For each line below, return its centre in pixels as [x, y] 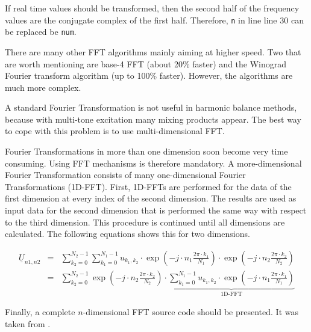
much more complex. [43, 87]
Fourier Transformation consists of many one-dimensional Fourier [125, 175]
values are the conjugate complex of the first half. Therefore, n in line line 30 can [154, 20]
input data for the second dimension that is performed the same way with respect [156, 210]
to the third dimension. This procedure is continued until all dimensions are [145, 222]
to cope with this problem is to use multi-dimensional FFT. [115, 131]
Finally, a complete [40, 312]
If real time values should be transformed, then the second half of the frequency [152, 8]
